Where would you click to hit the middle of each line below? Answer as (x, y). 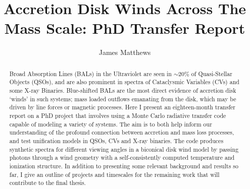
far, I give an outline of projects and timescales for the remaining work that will (114, 174)
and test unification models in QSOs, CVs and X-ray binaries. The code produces (116, 140)
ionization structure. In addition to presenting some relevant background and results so (124, 166)
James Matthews (125, 52)
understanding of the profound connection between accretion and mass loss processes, (122, 132)
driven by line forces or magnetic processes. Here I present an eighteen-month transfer (122, 107)
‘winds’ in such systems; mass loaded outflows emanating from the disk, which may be (123, 99)
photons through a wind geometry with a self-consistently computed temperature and (122, 157)
